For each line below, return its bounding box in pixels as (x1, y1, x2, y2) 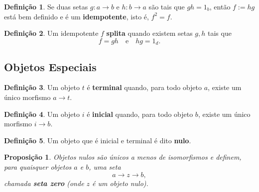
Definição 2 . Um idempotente (4, 28, 99, 38)
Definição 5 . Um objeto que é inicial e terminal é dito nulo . (4, 135, 191, 145)
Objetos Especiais (4, 59, 97, 74)
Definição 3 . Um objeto (4, 82, 80, 93)
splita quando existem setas (106, 28, 193, 38)
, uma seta (89, 162, 121, 172)
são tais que (148, 1, 185, 11)
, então (209, 1, 231, 11)
